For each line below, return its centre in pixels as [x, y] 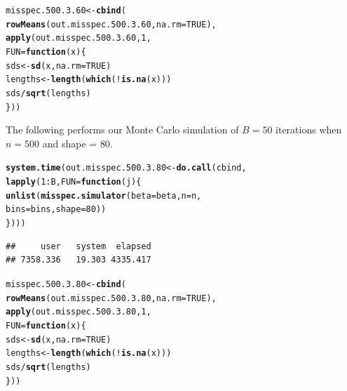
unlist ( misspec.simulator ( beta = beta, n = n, [104, 195]
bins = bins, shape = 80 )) [56, 210]
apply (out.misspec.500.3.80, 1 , [79, 312]
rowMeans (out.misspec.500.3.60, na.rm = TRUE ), [111, 24]
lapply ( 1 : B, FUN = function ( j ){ [74, 182]
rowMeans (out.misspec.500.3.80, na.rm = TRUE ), [111, 298]
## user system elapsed [79, 246]
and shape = [70, 143]
